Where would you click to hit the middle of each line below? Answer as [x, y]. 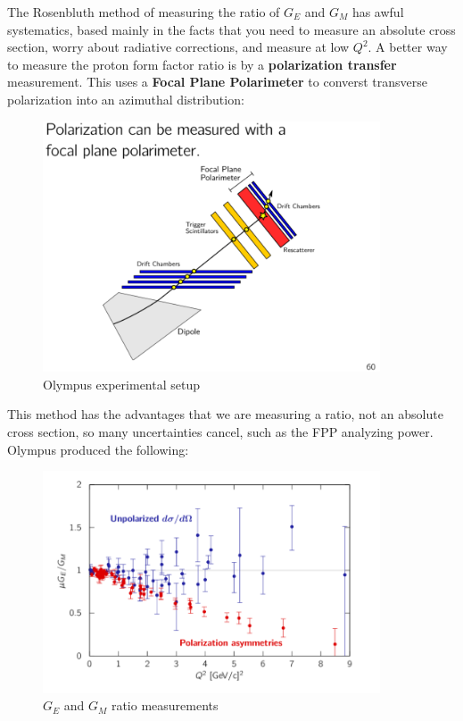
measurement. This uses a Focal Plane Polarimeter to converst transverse [218, 82]
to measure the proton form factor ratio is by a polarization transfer [202, 64]
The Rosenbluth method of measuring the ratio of [144, 12]
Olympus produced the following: [98, 449]
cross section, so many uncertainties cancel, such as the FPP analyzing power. [220, 431]
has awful [378, 12]
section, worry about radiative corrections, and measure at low [178, 47]
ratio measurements [165, 705]
